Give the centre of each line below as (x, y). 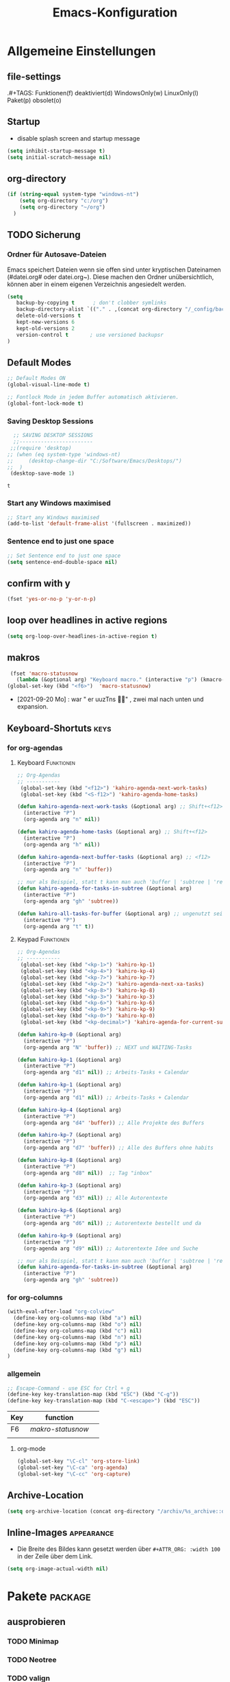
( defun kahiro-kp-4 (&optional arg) (69, 1110)
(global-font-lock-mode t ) (46, 403)
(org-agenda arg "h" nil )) (62, 844)
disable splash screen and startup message (78, 138)
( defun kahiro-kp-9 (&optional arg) (69, 1235)
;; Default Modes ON (37, 379)
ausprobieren (37, 1621)
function (60, 1418)
